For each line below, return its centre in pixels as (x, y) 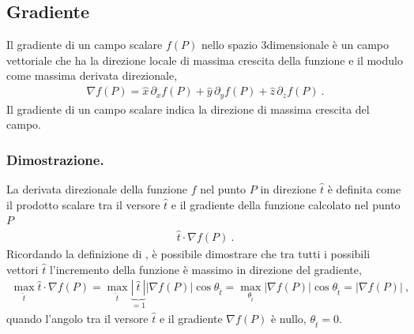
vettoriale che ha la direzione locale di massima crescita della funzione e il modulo (205, 60)
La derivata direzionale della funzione (97, 189)
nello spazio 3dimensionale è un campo (295, 45)
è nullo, (288, 318)
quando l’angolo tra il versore (77, 318)
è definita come (364, 189)
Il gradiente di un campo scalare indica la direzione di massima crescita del (188, 109)
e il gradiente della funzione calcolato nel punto (286, 204)
